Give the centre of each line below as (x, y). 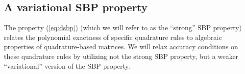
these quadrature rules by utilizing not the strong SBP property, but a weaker (121, 56)
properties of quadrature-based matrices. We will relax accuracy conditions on (121, 46)
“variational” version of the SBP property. (67, 65)
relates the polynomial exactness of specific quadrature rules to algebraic (113, 37)
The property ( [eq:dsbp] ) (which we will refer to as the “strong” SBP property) (123, 28)
